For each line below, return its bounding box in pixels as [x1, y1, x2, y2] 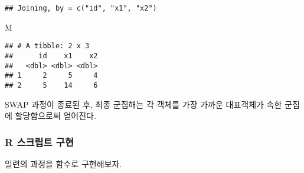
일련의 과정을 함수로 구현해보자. [5, 157, 122, 169]
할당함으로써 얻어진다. [15, 109, 96, 122]
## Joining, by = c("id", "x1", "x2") [5, 4, 157, 12]
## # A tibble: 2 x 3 [5, 42, 90, 51]
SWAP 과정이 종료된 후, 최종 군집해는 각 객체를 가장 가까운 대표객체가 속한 [5, 98, 282, 110]
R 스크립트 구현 [5, 134, 74, 149]
